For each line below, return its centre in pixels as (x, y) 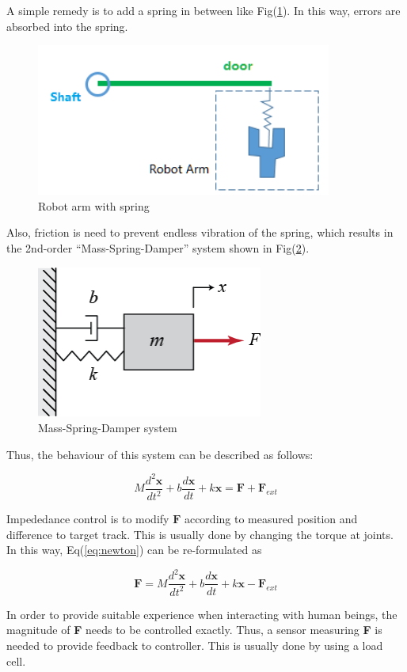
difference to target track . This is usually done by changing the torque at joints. (200, 534)
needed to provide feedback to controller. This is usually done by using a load (195, 645)
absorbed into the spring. (67, 26)
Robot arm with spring (94, 205)
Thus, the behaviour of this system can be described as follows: (160, 454)
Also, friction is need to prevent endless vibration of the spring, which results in (200, 232)
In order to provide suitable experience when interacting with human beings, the (202, 614)
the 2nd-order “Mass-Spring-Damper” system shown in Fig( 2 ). (158, 247)
